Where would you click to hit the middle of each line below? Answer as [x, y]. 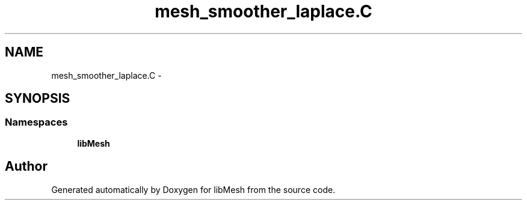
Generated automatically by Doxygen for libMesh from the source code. [193, 189]
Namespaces [36, 122]
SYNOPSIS [38, 99]
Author [26, 167]
